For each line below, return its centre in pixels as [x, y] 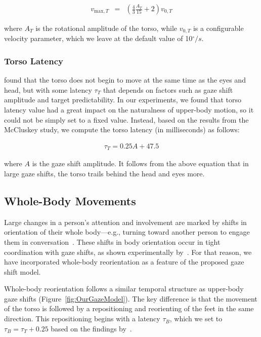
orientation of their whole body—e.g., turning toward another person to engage [127, 232]
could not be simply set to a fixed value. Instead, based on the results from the [126, 119]
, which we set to [196, 319]
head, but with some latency [48, 89]
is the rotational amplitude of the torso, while [106, 28]
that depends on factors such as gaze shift [168, 89]
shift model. [23, 271]
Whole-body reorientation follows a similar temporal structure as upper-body [124, 289]
